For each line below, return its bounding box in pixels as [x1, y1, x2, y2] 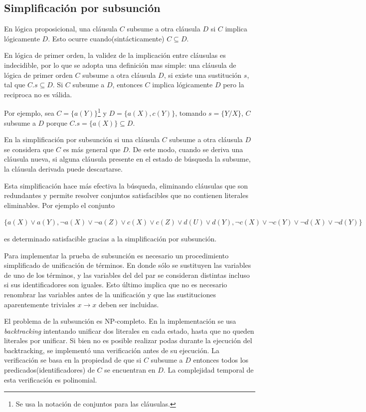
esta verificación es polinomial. [4, 374, 97, 385]
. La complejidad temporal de [163, 365, 254, 375]
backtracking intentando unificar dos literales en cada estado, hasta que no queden [4, 325, 254, 336]
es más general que [63, 144, 121, 154]
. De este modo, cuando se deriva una [128, 144, 243, 154]
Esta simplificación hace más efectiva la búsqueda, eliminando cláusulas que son [4, 180, 248, 191]
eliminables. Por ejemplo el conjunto [4, 200, 115, 210]
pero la [223, 79, 244, 90]
